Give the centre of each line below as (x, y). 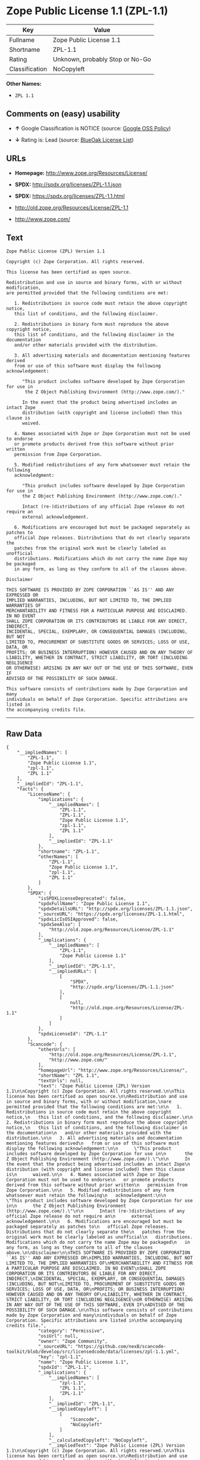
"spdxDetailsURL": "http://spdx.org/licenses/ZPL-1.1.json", (115, 909)
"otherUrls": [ (57, 1050)
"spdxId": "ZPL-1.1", (65, 1368)
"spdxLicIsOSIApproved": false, (78, 919)
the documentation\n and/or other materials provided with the (89, 1133)
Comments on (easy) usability (63, 114)
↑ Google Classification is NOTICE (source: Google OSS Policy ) (93, 128)
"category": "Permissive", (71, 1331)
